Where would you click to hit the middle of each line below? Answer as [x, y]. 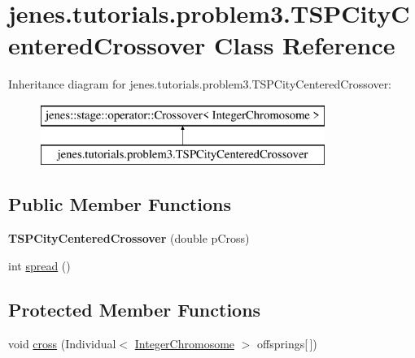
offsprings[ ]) [287, 343]
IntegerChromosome [185, 343]
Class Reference [305, 45]
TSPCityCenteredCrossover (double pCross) [129, 238]
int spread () [39, 265]
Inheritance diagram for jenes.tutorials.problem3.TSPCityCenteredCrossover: [200, 84]
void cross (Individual [62, 343]
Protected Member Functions [135, 309]
